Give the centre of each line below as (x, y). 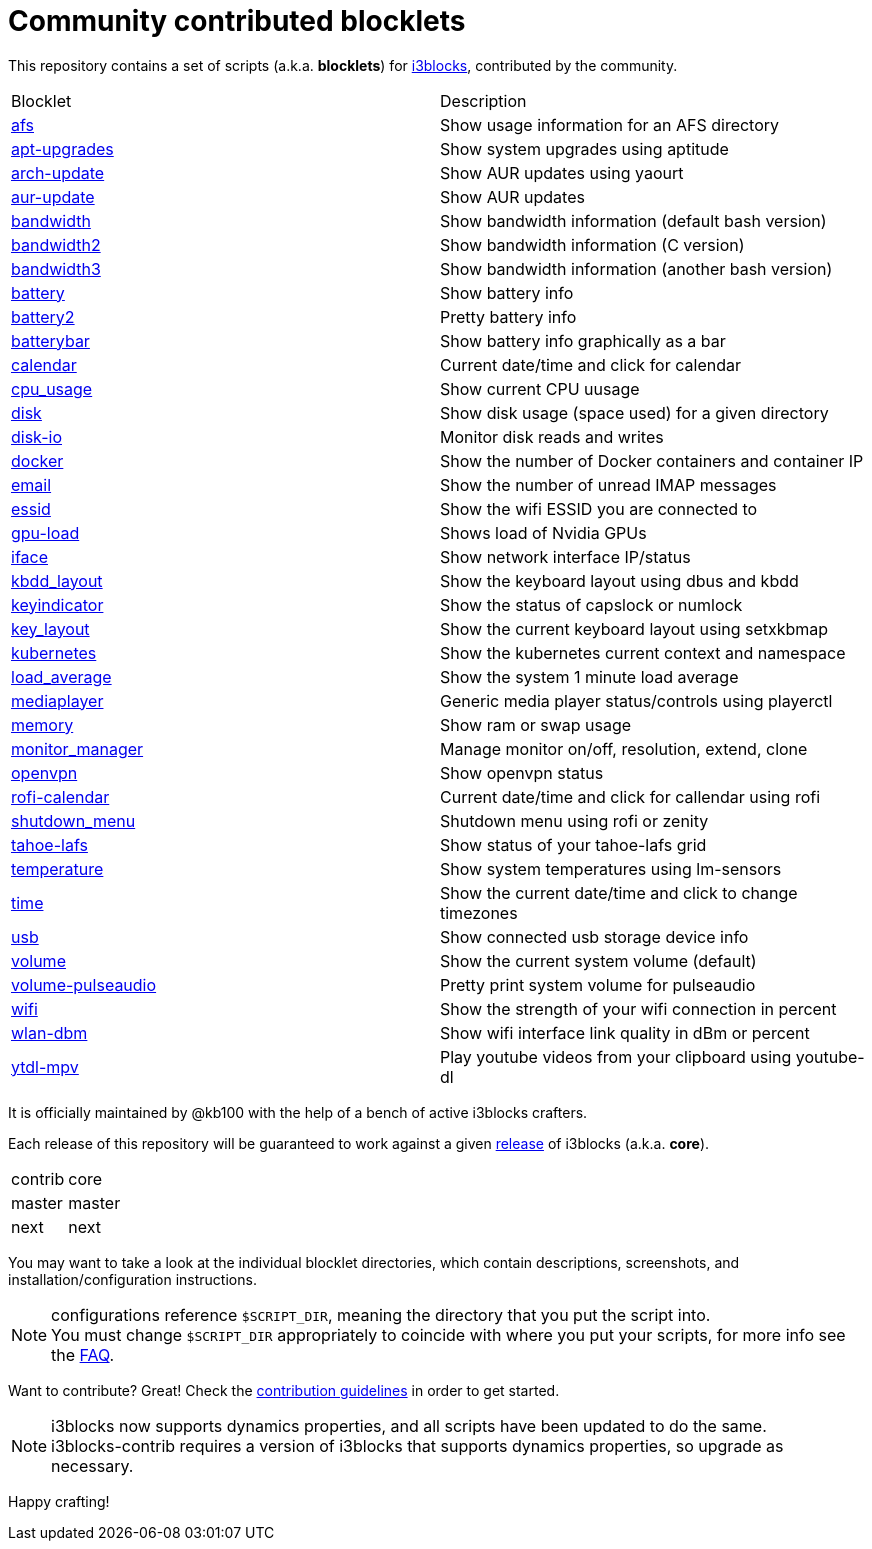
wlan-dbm (49, 1032)
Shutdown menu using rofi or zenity (574, 820)
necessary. (92, 1465)
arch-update (58, 172)
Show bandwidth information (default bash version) (633, 220)
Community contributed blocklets (237, 21)
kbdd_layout (57, 580)
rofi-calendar (60, 796)
